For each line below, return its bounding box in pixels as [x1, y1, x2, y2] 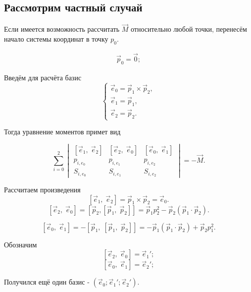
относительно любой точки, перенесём [131, 24, 247, 34]
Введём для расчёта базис [4, 72, 82, 82]
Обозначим [4, 239, 37, 249]
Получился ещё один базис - [4, 277, 90, 287]
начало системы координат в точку [4, 34, 108, 44]
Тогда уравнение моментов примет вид [4, 126, 121, 137]
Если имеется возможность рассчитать [4, 24, 120, 34]
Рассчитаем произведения [4, 184, 81, 195]
